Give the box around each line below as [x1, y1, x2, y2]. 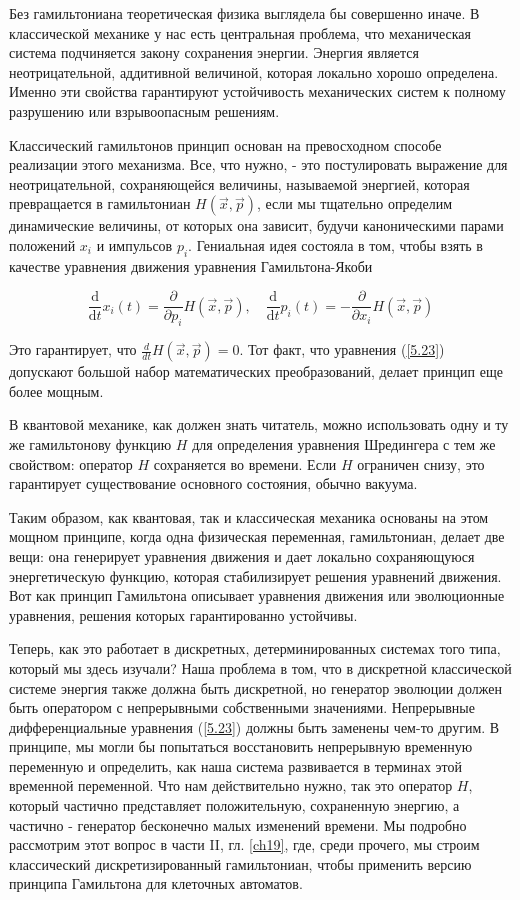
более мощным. [9, 380, 104, 401]
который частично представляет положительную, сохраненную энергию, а [9, 795, 460, 816]
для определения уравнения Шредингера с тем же [192, 433, 496, 454]
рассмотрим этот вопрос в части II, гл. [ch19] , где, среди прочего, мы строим [9, 834, 480, 855]
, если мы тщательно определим [256, 193, 453, 214]
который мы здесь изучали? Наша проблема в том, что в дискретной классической [9, 657, 512, 678]
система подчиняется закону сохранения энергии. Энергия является [9, 42, 419, 63]
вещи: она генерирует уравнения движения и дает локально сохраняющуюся [9, 545, 475, 566]
